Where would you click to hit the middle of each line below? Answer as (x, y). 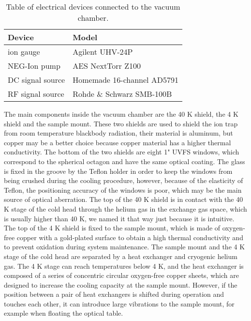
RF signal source (36, 94)
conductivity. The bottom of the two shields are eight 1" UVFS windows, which (122, 152)
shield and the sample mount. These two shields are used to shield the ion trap (121, 123)
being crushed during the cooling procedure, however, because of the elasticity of (124, 180)
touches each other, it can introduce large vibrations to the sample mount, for (119, 303)
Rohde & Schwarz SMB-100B (122, 94)
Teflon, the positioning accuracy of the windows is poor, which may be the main (123, 190)
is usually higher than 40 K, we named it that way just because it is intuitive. (119, 218)
